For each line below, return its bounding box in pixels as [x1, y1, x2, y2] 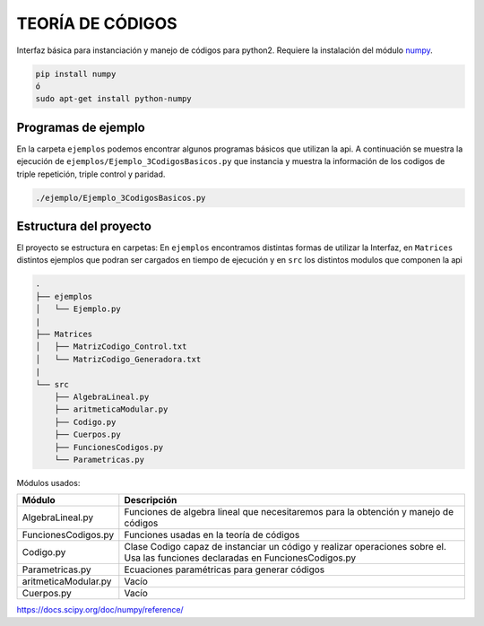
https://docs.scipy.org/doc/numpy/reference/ [16, 604, 184, 615]
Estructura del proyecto [16, 218, 152, 233]
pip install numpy [35, 68, 117, 79]
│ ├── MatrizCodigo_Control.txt [35, 342, 187, 352]
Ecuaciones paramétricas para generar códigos [124, 563, 325, 576]
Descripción [124, 494, 177, 507]
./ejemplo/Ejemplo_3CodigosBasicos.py [35, 193, 206, 203]
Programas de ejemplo [16, 119, 145, 135]
